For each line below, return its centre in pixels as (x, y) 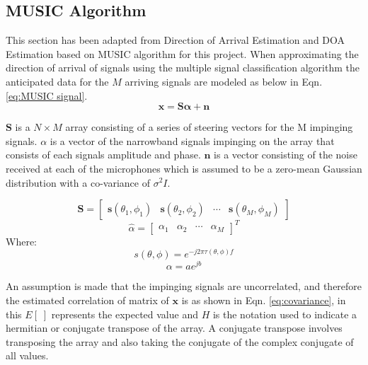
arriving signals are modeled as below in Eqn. (224, 81)
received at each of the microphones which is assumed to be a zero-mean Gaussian (184, 168)
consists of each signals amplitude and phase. (103, 155)
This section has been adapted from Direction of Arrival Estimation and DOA (176, 40)
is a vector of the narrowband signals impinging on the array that (192, 140)
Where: (21, 241)
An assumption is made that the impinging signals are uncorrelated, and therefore (184, 286)
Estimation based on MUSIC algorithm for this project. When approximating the (182, 53)
